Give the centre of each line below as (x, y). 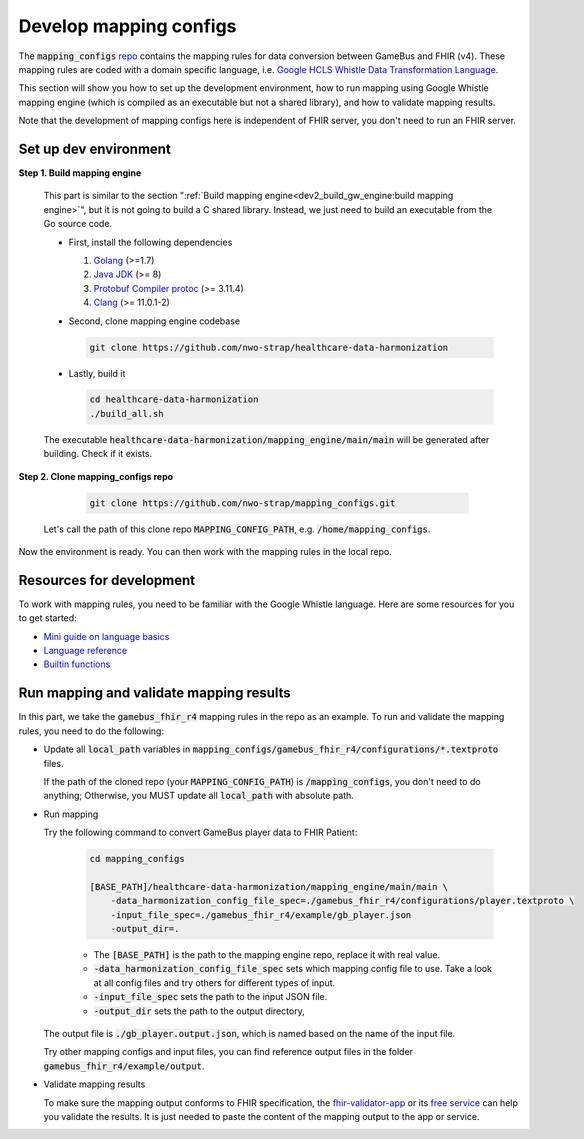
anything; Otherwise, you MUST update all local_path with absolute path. (199, 796)
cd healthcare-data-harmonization (174, 399)
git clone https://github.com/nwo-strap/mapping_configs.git (242, 503)
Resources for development (107, 580)
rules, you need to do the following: (91, 731)
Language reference (85, 651)
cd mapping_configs (137, 859)
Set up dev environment (95, 148)
